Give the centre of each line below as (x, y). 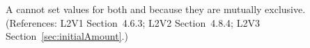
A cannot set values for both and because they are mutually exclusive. (156, 9)
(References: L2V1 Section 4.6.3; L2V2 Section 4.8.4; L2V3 (133, 22)
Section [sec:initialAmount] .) (67, 36)
